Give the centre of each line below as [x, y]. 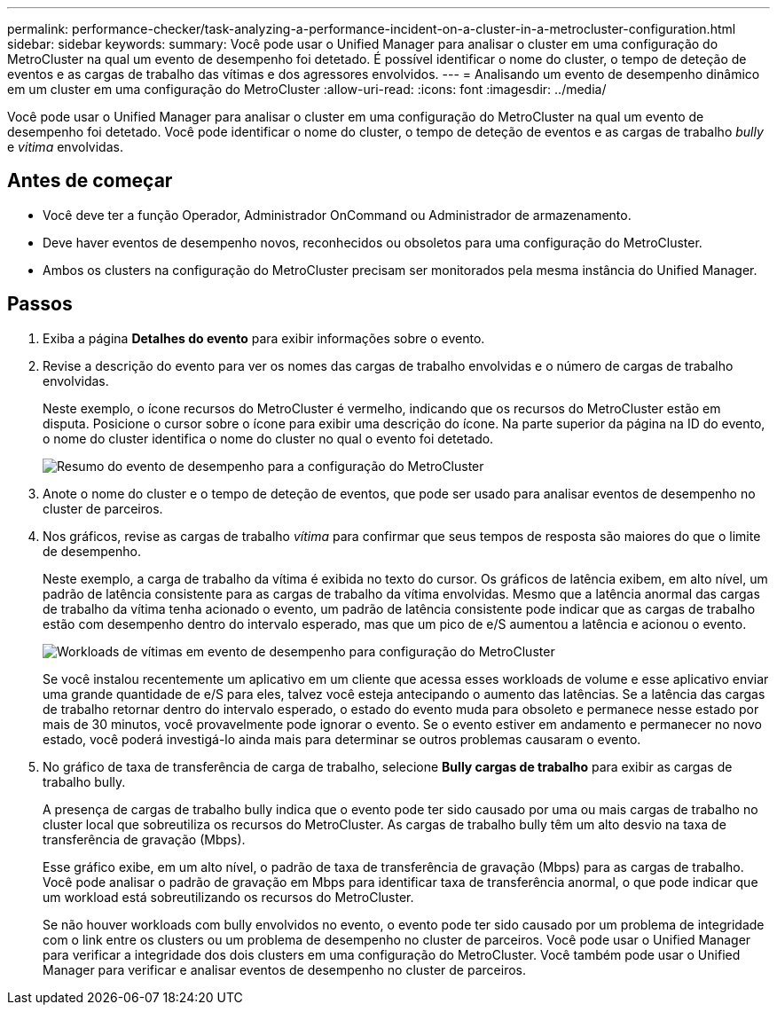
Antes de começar [90, 181]
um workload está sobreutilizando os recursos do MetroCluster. [228, 897]
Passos [40, 304]
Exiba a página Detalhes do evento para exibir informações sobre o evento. [264, 338]
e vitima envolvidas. [65, 147]
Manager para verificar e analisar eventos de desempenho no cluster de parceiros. [284, 969]
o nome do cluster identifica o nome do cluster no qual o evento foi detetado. [268, 438]
